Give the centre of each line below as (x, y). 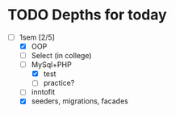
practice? (59, 83)
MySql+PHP (51, 65)
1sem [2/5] (37, 37)
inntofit (43, 92)
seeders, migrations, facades (79, 101)
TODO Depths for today (87, 15)
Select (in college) (61, 56)
